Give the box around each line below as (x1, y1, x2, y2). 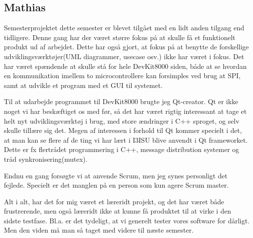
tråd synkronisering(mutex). (4, 153, 88, 164)
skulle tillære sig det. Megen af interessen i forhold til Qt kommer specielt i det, (4, 125, 242, 135)
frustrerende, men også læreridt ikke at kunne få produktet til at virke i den (4, 206, 231, 216)
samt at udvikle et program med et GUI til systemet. (4, 80, 163, 90)
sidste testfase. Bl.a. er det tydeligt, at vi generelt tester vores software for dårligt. (4, 215, 250, 225)
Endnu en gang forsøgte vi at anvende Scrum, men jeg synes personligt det (4, 170, 228, 180)
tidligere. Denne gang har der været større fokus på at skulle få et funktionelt (4, 32, 235, 42)
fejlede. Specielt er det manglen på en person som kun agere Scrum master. (4, 180, 229, 190)
